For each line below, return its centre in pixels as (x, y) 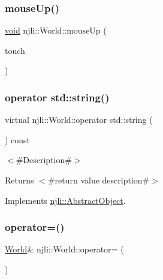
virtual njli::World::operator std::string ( (79, 120)
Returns (19, 180)
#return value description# (99, 180)
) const (18, 139)
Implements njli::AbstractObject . (65, 200)
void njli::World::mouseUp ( (56, 30)
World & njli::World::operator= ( (64, 249)
